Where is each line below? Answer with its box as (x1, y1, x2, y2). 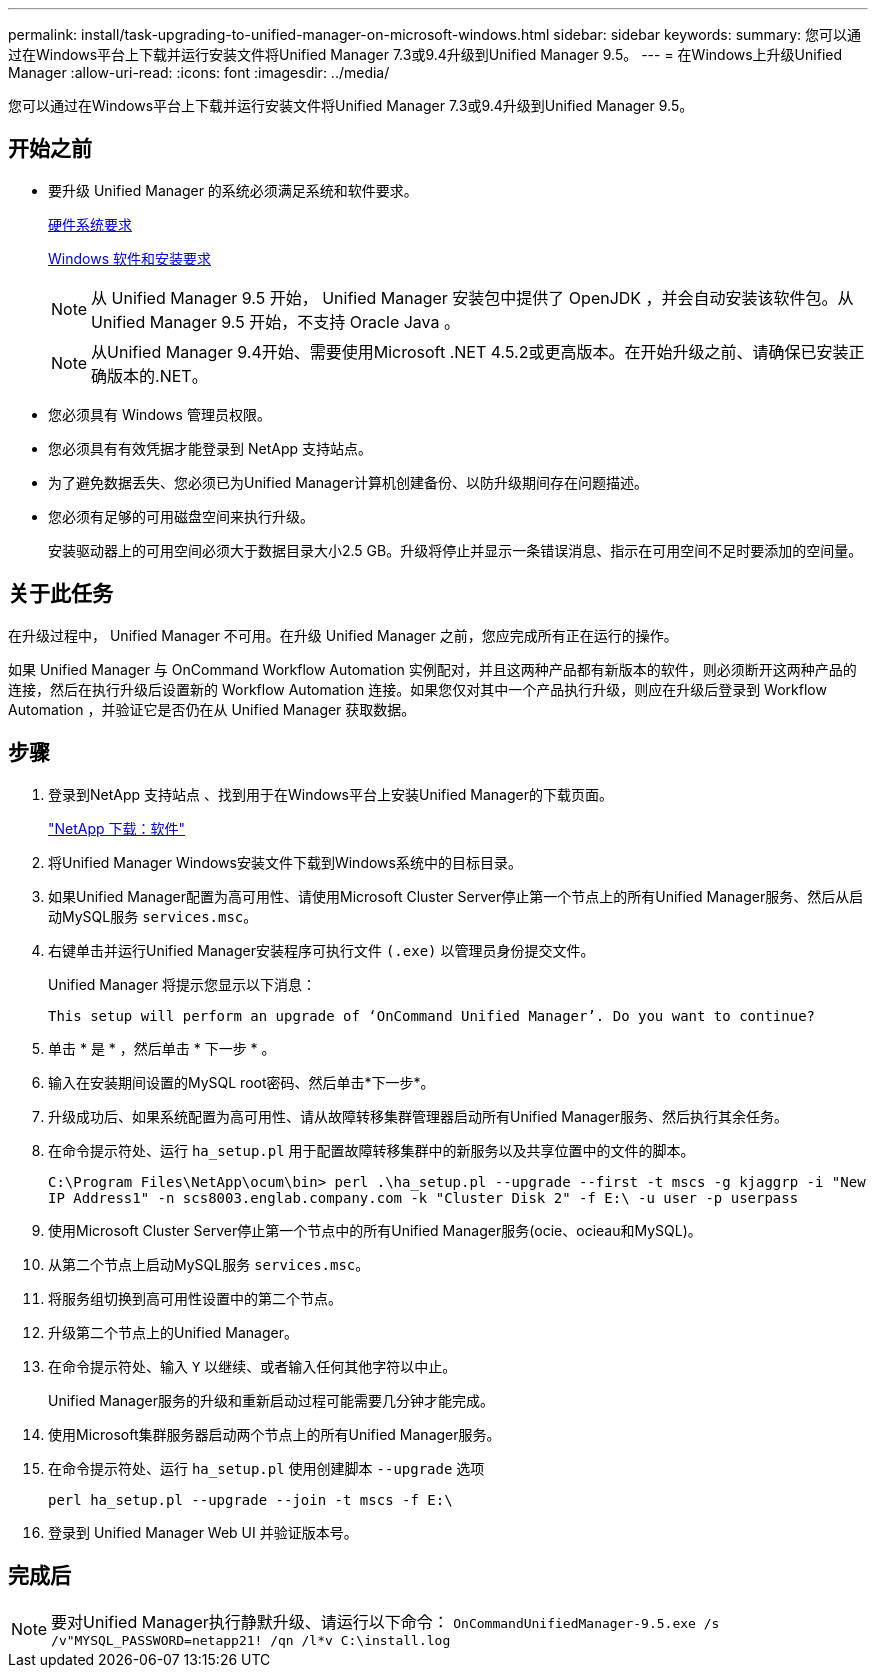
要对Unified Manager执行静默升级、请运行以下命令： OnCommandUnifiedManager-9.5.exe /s (51, 1612, 720, 1633)
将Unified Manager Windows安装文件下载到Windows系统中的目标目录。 (48, 853, 522, 871)
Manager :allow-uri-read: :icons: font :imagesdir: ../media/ (8, 64, 390, 81)
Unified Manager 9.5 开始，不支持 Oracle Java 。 (91, 311, 461, 332)
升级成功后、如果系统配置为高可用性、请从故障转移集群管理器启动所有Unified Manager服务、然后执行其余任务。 (48, 1107, 788, 1125)
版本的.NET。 (107, 365, 208, 386)
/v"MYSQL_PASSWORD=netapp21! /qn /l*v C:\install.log (51, 1633, 451, 1649)
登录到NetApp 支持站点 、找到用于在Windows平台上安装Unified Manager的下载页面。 (48, 785, 613, 803)
